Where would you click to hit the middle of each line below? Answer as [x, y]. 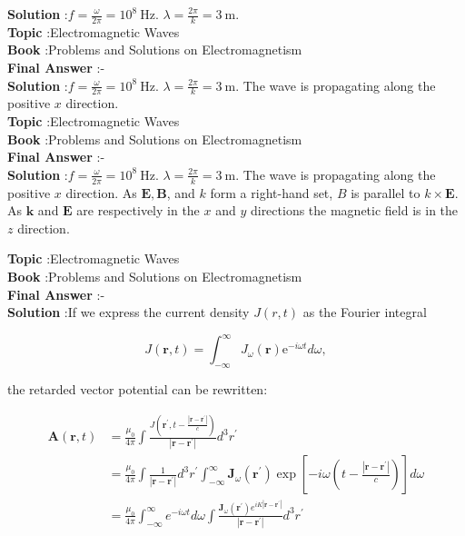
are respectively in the [138, 210]
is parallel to [386, 192]
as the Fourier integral [365, 312]
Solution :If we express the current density [129, 312]
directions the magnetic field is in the [354, 210]
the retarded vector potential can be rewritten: [138, 389]
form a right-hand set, [272, 192]
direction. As [101, 192]
